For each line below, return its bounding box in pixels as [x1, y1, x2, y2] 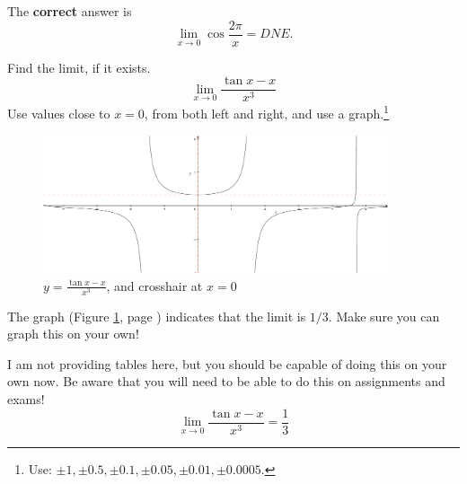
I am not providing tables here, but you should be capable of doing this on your [7, 354, 447, 373]
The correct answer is [7, 2, 132, 20]
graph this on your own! [7, 324, 139, 343]
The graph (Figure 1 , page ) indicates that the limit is [7, 306, 306, 325]
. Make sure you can [328, 306, 440, 325]
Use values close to [7, 103, 110, 122]
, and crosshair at [106, 276, 203, 295]
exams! [7, 390, 45, 409]
